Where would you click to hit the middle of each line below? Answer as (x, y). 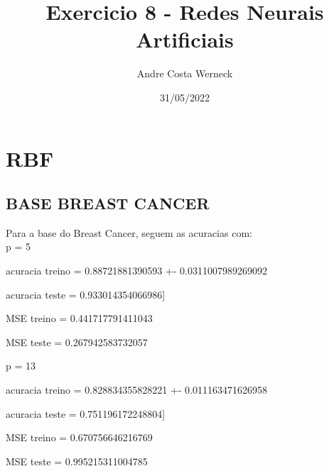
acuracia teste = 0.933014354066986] (86, 294)
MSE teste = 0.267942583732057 (77, 342)
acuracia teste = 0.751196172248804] (86, 413)
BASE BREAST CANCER (108, 203)
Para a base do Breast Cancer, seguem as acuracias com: (129, 232)
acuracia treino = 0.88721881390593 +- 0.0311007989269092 (136, 271)
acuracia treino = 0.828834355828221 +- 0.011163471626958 (136, 390)
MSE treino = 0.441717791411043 (79, 318)
